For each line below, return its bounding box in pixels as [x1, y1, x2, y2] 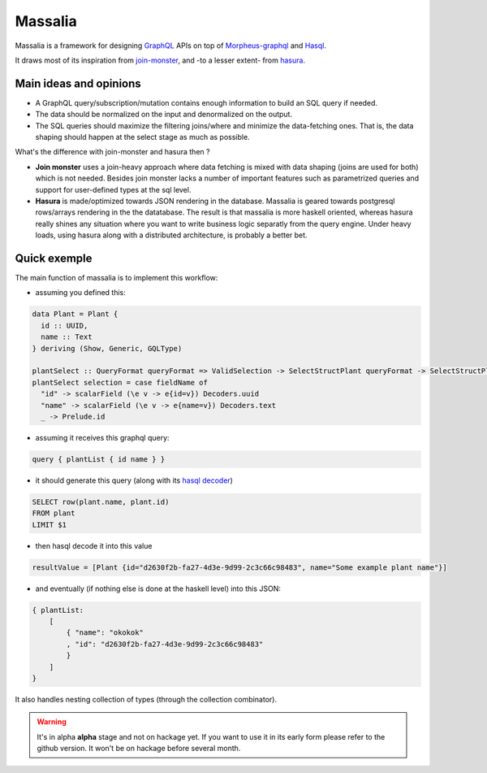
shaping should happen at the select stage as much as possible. [35, 132, 251, 142]
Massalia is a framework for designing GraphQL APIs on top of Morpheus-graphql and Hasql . [15, 41, 326, 50]
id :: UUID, [41, 321, 88, 330]
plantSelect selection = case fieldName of [32, 378, 209, 387]
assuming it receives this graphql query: [35, 432, 170, 442]
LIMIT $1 [32, 520, 67, 529]
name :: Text [41, 332, 93, 341]
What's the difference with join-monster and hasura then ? [15, 147, 210, 157]
